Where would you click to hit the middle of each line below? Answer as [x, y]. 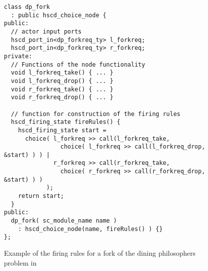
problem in [20, 262]
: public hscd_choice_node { [59, 15]
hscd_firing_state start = [62, 130]
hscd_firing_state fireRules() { [66, 122]
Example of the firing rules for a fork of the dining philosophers [100, 253]
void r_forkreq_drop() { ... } [62, 97]
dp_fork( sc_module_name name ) [64, 221]
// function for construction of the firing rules [96, 114]
